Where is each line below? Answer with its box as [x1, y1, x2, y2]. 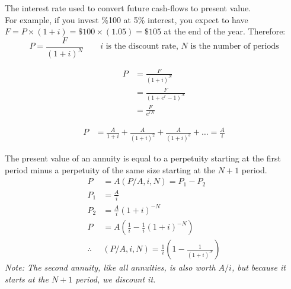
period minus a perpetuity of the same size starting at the [5, 163, 216, 176]
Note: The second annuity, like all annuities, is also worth [5, 261, 216, 274]
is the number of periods [190, 42, 279, 51]
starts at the [5, 272, 49, 285]
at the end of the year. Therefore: [164, 25, 286, 37]
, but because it [231, 261, 286, 274]
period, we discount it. [75, 272, 156, 285]
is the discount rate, [105, 42, 178, 51]
